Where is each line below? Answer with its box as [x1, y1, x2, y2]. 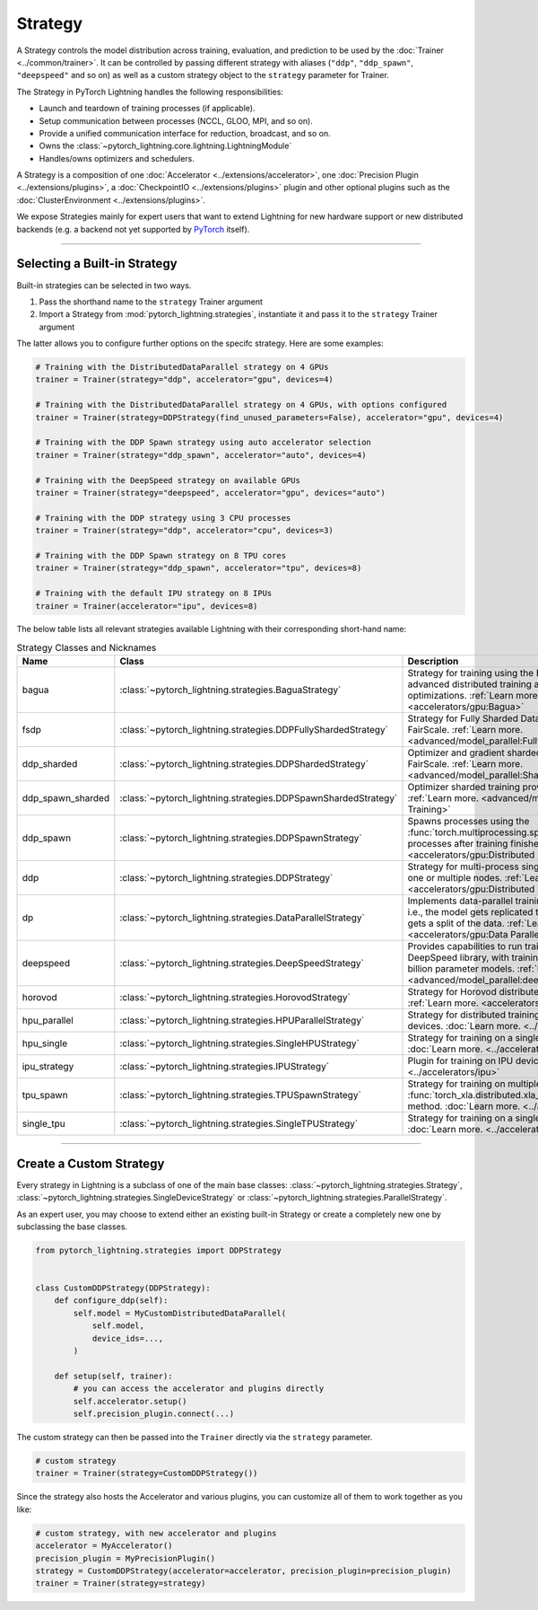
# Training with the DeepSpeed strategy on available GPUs [35, 475, 300, 485]
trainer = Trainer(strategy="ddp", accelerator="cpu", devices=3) [35, 525, 334, 536]
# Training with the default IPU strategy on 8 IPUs [35, 588, 273, 599]
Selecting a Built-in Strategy [16, 256, 178, 271]
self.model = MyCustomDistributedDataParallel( [73, 1307, 287, 1318]
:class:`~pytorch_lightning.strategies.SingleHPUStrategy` [119, 1037, 360, 1050]
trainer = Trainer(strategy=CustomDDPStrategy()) [35, 1468, 258, 1479]
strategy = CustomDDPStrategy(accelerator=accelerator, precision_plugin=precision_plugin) [35, 1565, 452, 1576]
